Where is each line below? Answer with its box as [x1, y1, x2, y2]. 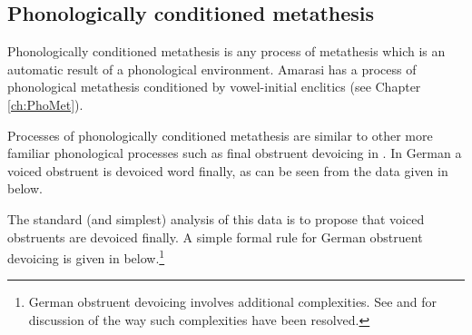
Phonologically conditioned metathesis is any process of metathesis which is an [7, 42, 446, 61]
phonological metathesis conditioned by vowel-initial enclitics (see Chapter [7, 77, 421, 96]
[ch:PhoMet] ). [7, 94, 84, 113]
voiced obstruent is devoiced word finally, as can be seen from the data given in [7, 161, 448, 180]
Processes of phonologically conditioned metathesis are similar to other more [7, 125, 433, 144]
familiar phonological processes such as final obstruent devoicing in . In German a [7, 143, 462, 163]
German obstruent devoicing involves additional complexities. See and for [28, 292, 438, 311]
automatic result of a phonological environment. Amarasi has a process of [7, 59, 417, 78]
